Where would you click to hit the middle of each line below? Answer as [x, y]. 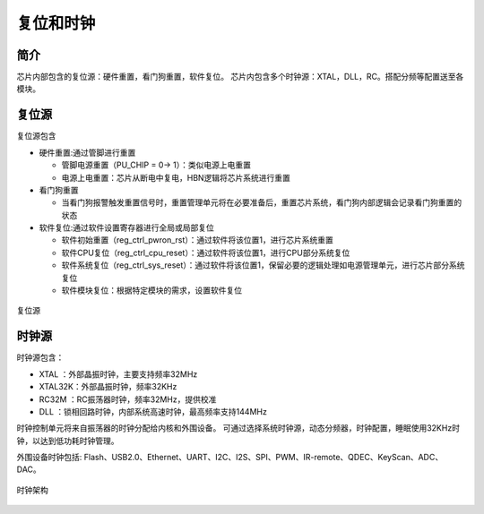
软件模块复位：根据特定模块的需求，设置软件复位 [151, 290]
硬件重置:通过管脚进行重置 [87, 152]
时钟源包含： [40, 357]
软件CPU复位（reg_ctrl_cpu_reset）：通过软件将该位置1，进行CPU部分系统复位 [206, 253]
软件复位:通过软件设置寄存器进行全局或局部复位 [127, 227]
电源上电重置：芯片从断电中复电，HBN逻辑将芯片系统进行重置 [176, 177]
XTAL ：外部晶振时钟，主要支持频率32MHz [118, 374]
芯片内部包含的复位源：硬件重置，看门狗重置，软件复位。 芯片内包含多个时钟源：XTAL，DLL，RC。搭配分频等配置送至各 [240, 77]
